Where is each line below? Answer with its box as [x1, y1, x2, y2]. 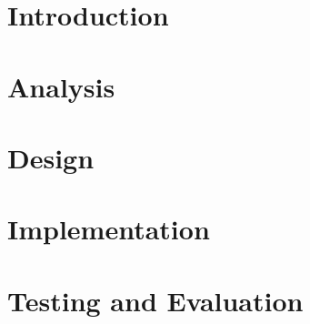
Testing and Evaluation [7, 281, 304, 319]
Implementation [7, 210, 210, 248]
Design [7, 138, 95, 176]
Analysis [7, 67, 115, 105]
